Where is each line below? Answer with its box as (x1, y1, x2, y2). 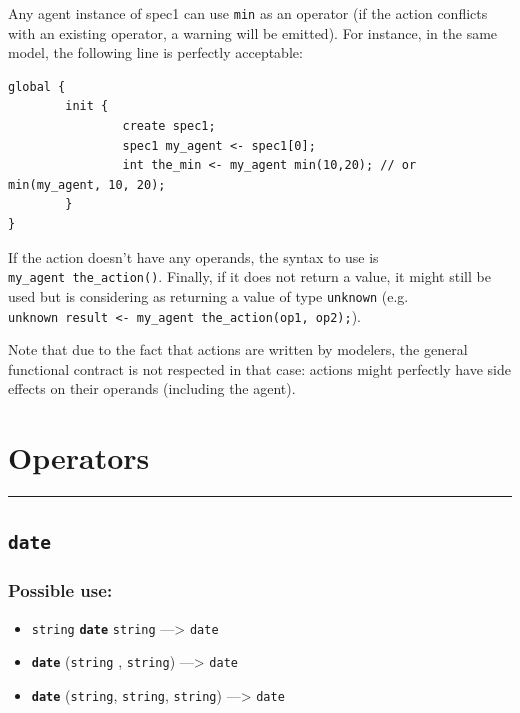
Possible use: (8, 578, 113, 603)
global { (8, 79, 66, 94)
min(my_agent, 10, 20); (8, 177, 166, 192)
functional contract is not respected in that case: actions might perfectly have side (8, 358, 511, 379)
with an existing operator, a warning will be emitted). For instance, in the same (8, 22, 498, 43)
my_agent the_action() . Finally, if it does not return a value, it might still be (8, 266, 491, 287)
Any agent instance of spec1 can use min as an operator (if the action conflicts (8, 3, 488, 23)
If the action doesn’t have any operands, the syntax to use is (8, 246, 379, 267)
